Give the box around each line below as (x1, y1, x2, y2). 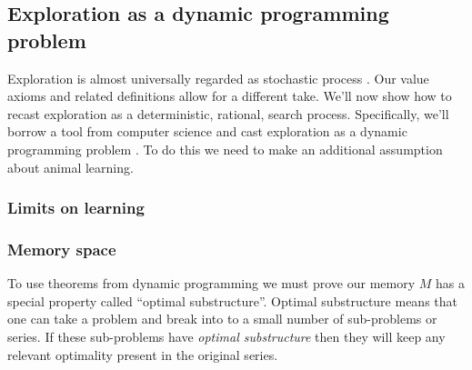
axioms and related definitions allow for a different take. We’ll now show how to (7, 86, 452, 105)
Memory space (7, 237, 116, 260)
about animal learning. (7, 157, 134, 176)
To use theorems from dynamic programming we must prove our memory (7, 274, 416, 293)
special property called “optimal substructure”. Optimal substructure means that (7, 291, 457, 310)
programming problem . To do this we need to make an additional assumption (7, 139, 443, 158)
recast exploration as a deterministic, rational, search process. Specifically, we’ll (7, 104, 449, 123)
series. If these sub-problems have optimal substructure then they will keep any (7, 327, 446, 345)
